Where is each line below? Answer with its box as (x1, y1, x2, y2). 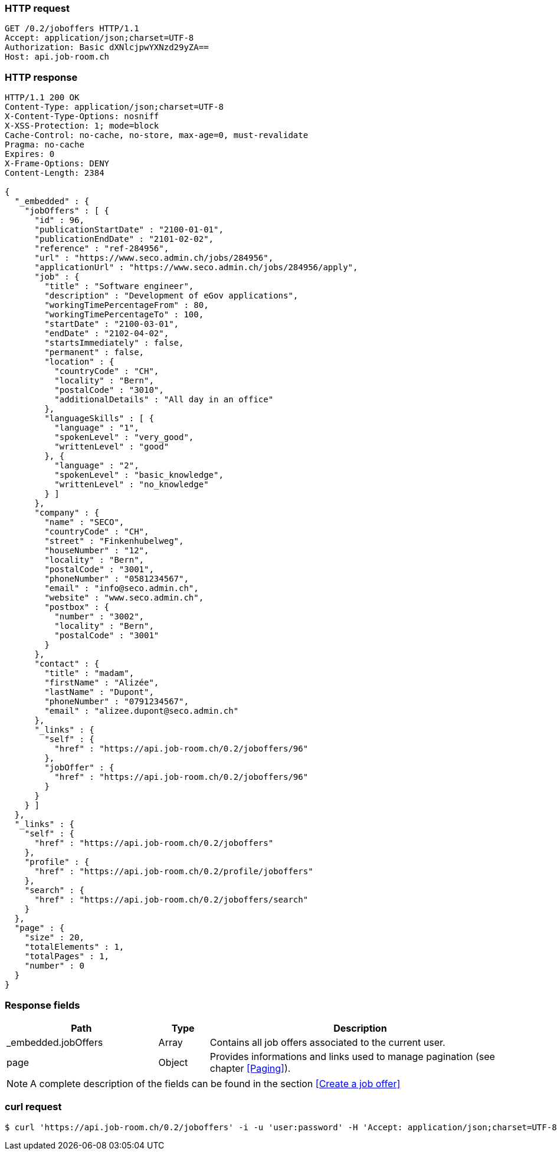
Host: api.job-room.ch (5, 52, 110, 62)
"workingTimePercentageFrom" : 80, (44, 300, 209, 310)
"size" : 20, (24, 933, 84, 943)
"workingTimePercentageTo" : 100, (44, 310, 204, 320)
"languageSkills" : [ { (44, 414, 154, 424)
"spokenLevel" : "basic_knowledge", (54, 470, 224, 480)
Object (158, 1056, 188, 1068)
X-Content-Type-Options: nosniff (5, 111, 159, 122)
